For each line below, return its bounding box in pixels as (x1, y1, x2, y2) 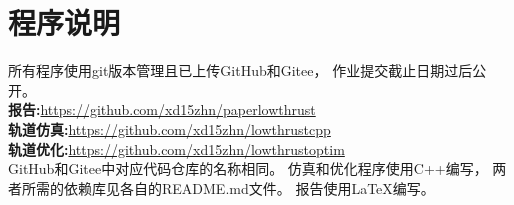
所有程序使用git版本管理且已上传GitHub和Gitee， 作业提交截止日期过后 (8, 60, 473, 81)
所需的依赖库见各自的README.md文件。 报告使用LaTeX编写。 (21, 177, 435, 198)
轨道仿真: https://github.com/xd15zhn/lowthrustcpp (8, 118, 331, 139)
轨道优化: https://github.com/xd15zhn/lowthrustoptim (8, 138, 345, 159)
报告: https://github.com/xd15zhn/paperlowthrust (8, 99, 316, 120)
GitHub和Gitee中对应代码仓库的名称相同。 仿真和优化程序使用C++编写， (8, 158, 488, 179)
